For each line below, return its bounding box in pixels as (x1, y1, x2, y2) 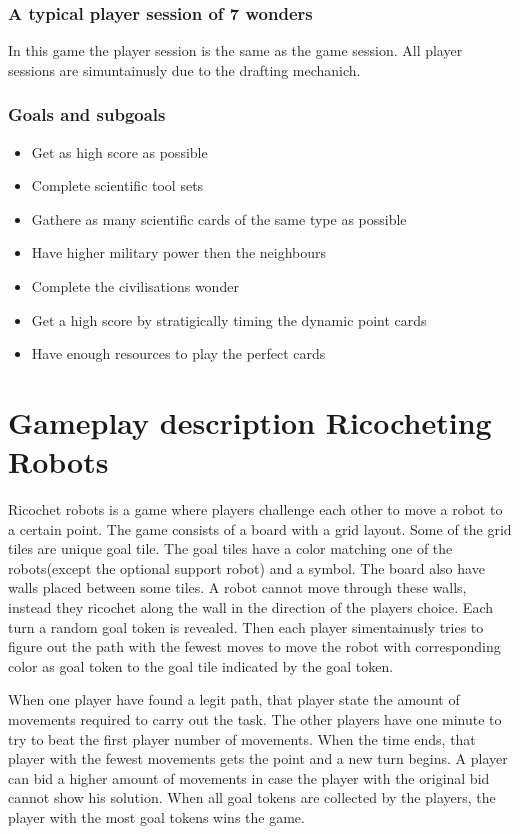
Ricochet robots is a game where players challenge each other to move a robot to (8, 499, 503, 520)
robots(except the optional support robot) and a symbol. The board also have (8, 557, 485, 578)
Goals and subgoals (8, 102, 166, 127)
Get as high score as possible (31, 141, 208, 162)
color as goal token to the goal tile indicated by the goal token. (8, 655, 394, 676)
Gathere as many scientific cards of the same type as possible (31, 208, 407, 229)
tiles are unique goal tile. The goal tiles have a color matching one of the (8, 538, 453, 559)
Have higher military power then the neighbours (31, 242, 327, 263)
